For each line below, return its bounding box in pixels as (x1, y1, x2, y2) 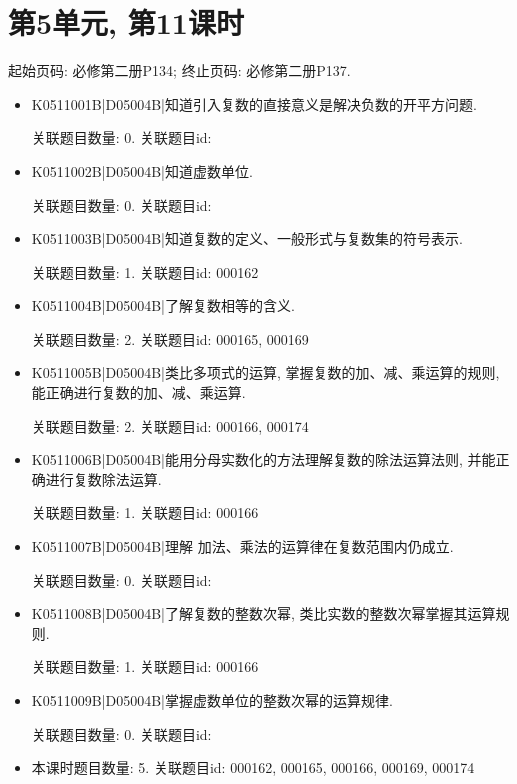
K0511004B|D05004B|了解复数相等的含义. (31, 295, 295, 316)
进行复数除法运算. (45, 468, 162, 489)
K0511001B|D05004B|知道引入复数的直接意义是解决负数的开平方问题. (31, 93, 477, 114)
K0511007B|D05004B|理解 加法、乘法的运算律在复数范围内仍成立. (31, 536, 454, 557)
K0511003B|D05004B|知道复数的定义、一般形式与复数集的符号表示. (31, 228, 463, 249)
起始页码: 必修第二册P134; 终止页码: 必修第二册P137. (8, 60, 351, 81)
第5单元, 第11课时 (8, 2, 244, 43)
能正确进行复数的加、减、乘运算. (31, 382, 246, 403)
